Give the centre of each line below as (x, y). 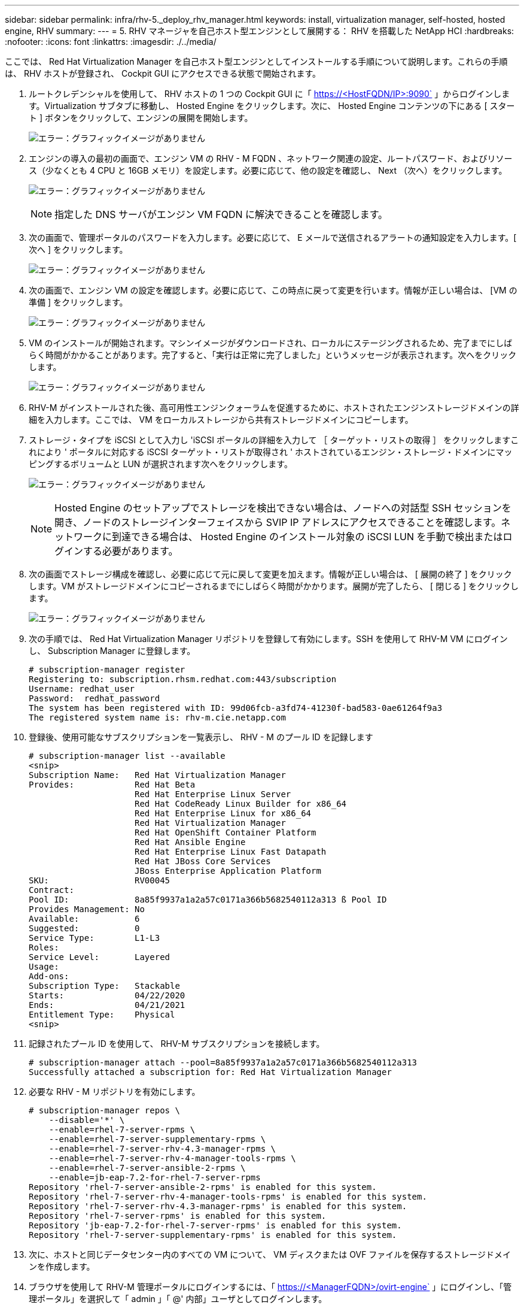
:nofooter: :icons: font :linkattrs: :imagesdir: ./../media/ (111, 42)
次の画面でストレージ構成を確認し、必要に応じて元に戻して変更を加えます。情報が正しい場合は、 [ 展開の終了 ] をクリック (270, 574)
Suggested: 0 (84, 928)
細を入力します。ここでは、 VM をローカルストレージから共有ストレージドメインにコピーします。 (221, 420)
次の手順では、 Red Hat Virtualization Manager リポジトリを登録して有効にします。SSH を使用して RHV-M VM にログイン (268, 639)
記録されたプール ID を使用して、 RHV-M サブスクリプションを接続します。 (177, 1044)
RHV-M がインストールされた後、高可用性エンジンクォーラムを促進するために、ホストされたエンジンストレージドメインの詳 (274, 408)
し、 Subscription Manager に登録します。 (112, 651)
